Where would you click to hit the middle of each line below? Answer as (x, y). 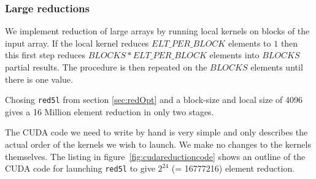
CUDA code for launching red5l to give (80, 168)
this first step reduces (45, 55)
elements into (234, 55)
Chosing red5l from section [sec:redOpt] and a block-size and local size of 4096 (154, 100)
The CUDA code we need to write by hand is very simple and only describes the (156, 132)
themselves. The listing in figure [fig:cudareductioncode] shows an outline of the (155, 156)
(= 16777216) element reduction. (233, 168)
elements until (277, 67)
